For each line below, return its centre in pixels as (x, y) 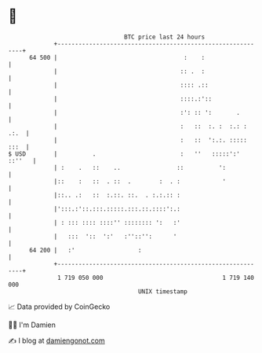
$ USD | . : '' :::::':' (124, 154)
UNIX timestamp (163, 291)
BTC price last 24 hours (165, 37)
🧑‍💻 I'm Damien (32, 325)
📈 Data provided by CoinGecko (59, 307)
